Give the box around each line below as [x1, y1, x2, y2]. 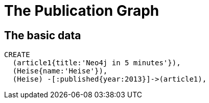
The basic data [4, 29, 81, 42]
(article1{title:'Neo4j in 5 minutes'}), [12, 59, 181, 67]
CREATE [4, 50, 30, 59]
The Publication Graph [4, 2, 159, 19]
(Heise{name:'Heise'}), [12, 67, 108, 75]
